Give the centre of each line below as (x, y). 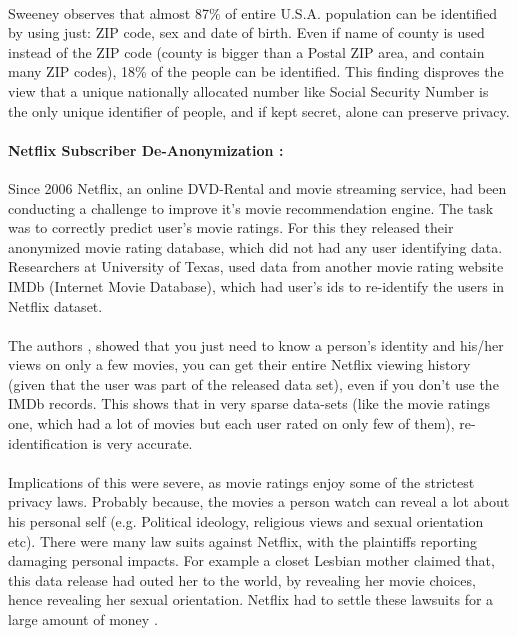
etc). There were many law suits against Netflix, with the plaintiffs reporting (243, 540)
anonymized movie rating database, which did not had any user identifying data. (255, 246)
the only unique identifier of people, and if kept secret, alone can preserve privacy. (259, 110)
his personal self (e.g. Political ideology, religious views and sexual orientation (246, 521)
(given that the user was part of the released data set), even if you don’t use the (253, 383)
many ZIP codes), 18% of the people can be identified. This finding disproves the (256, 71)
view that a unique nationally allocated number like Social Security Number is (248, 90)
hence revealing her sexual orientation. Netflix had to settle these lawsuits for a (251, 599)
